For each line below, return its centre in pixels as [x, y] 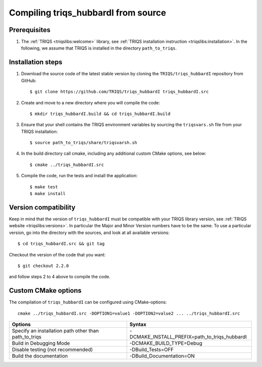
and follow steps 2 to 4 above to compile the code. [60, 277]
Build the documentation [40, 356]
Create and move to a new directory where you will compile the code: [90, 102]
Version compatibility [42, 207]
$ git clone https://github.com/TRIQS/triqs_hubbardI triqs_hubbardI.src [119, 92]
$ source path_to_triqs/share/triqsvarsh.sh [84, 143]
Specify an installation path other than [55, 331]
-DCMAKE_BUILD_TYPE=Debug [166, 343]
